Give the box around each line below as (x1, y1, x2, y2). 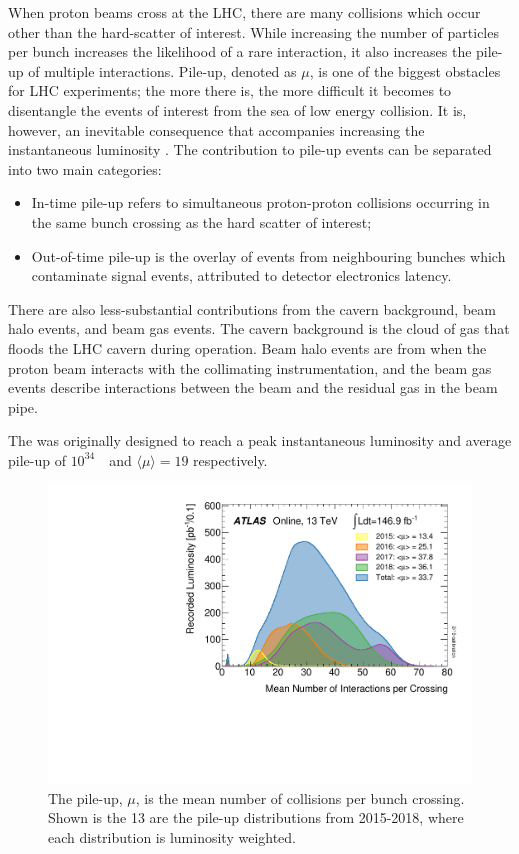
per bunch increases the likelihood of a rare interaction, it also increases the (8, 41, 472, 62)
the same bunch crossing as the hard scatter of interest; (31, 211, 372, 232)
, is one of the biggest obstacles (309, 60, 501, 81)
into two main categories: (8, 158, 162, 179)
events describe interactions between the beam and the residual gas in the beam (8, 377, 498, 398)
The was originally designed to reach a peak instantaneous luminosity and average (8, 430, 512, 451)
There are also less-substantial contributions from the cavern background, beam (8, 298, 496, 319)
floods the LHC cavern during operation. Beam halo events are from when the (8, 337, 487, 358)
